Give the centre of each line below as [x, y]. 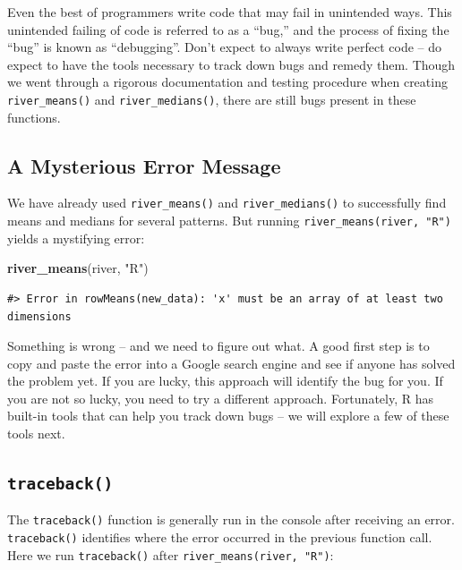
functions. [34, 117]
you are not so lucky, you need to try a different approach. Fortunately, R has [220, 398]
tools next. [36, 434]
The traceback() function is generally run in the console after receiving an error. [231, 519]
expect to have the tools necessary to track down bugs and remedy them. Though [231, 64]
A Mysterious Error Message [144, 165]
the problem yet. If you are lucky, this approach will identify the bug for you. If [225, 381]
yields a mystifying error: [76, 238]
